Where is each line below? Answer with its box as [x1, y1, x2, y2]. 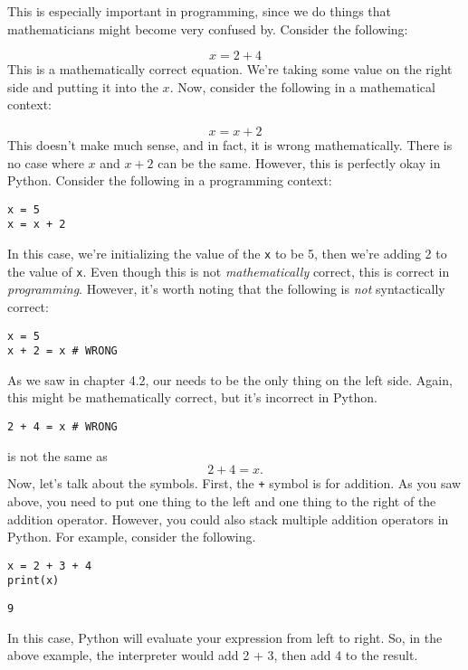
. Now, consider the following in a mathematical [169, 77, 435, 96]
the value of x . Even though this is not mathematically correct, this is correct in [7, 261, 450, 280]
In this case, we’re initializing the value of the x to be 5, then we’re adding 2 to [7, 244, 447, 263]
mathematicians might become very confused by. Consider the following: [7, 19, 408, 38]
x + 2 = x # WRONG [7, 344, 118, 358]
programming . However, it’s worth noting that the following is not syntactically [7, 279, 445, 298]
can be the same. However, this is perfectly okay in [158, 153, 441, 172]
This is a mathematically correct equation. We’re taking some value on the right [7, 60, 453, 79]
